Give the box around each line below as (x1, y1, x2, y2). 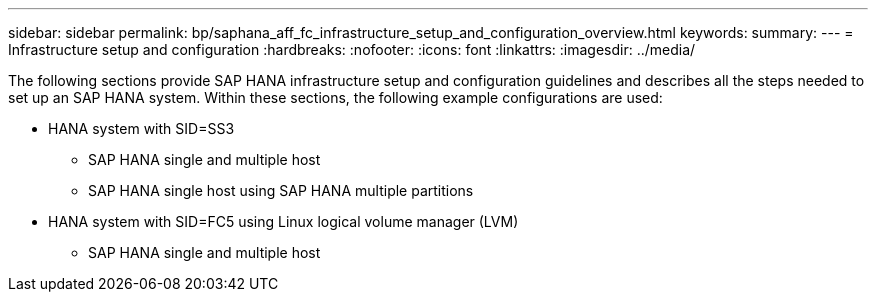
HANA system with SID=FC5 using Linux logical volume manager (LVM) (48, 213, 519, 230)
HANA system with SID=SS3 (48, 120, 235, 137)
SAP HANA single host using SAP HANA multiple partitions (88, 182, 474, 199)
